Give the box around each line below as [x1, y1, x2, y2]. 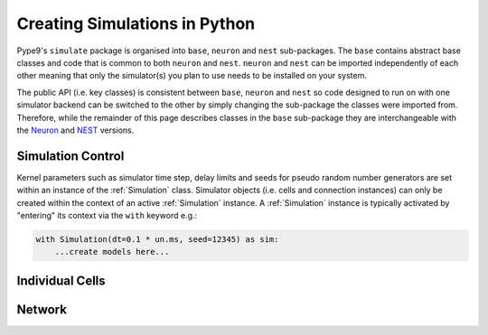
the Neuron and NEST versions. [16, 125, 135, 135]
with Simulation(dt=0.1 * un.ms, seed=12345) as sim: [35, 234, 279, 244]
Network [16, 302, 68, 317]
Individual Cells [16, 273, 106, 288]
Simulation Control [16, 148, 125, 163]
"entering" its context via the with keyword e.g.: [16, 209, 198, 220]
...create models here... [54, 247, 170, 257]
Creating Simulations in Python [16, 14, 256, 33]
